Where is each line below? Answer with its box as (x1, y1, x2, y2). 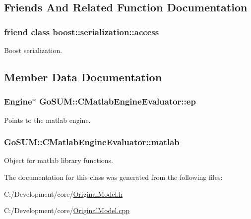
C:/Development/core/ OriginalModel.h (4, 188, 123, 199)
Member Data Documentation (4, 69, 162, 84)
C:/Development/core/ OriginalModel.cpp (4, 205, 130, 216)
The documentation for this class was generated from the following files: (4, 172, 223, 182)
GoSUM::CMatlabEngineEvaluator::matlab (4, 136, 180, 148)
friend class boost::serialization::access (4, 25, 159, 38)
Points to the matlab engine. (4, 114, 91, 125)
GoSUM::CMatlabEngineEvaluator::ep (39, 95, 196, 108)
